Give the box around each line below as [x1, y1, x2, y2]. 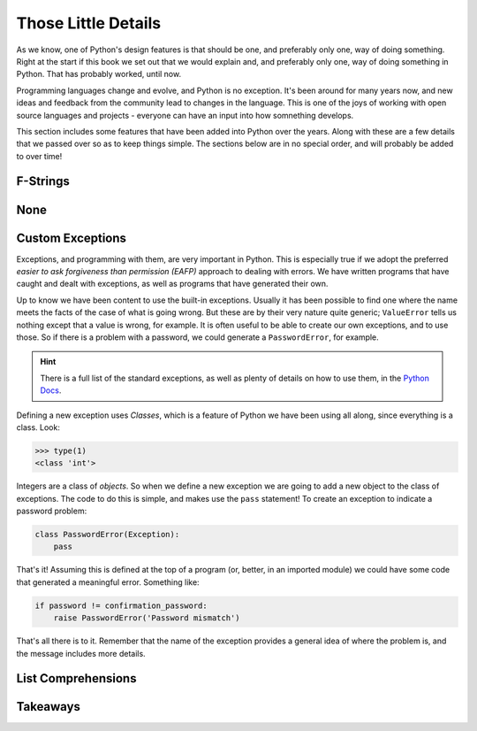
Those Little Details [16, 13, 162, 33]
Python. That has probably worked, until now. [16, 69, 181, 80]
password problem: [16, 505, 87, 517]
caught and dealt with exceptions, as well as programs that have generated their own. [16, 279, 329, 289]
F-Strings [16, 173, 71, 189]
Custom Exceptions [16, 230, 127, 245]
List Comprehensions [16, 671, 137, 686]
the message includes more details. [16, 648, 146, 658]
